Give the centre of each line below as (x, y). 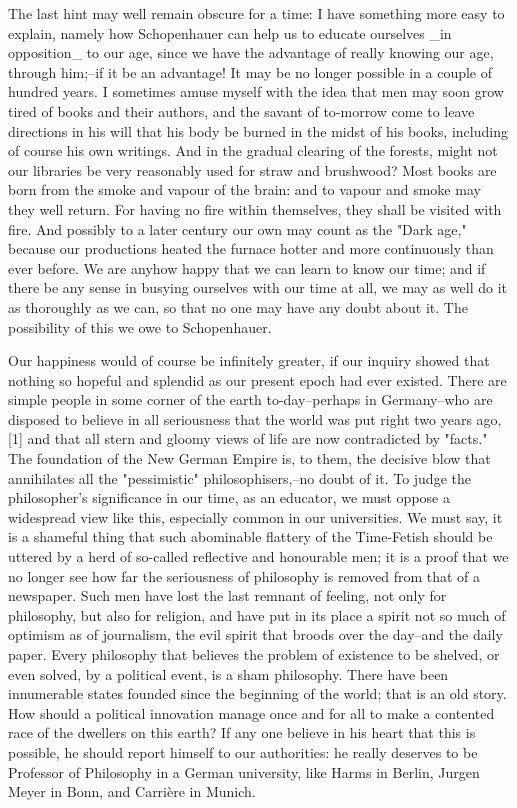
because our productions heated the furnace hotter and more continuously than (251, 248)
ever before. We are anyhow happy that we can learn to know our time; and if (247, 267)
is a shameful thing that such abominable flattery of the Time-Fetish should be (250, 536)
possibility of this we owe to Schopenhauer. (140, 326)
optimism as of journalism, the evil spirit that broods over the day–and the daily (255, 634)
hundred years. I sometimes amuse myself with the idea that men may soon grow (256, 91)
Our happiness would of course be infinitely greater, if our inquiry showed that (249, 360)
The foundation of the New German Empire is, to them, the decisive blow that (249, 458)
